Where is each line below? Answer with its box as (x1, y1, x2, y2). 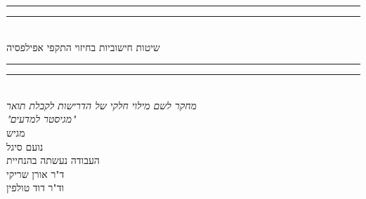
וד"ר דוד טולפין (6, 180, 64, 195)
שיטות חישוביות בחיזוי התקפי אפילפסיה (6, 39, 160, 54)
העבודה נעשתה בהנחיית (6, 153, 100, 167)
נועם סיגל (6, 139, 44, 153)
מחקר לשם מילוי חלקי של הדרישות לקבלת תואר (6, 97, 197, 112)
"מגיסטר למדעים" (6, 111, 76, 126)
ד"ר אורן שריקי (6, 166, 65, 181)
